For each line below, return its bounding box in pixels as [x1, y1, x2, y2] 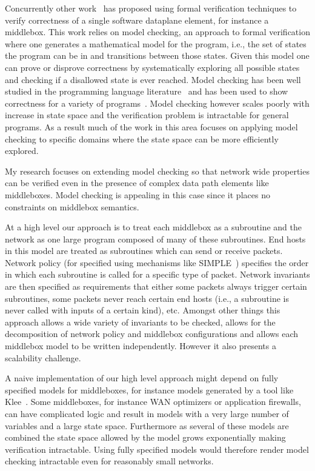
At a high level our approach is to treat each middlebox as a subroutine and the [5, 221, 302, 233]
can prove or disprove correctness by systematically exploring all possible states [5, 61, 300, 73]
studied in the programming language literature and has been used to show [5, 85, 288, 98]
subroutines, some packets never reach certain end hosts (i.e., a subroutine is [5, 292, 289, 304]
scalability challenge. [5, 351, 81, 364]
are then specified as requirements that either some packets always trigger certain [5, 280, 307, 293]
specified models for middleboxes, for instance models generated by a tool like [5, 383, 294, 396]
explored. [5, 144, 39, 157]
